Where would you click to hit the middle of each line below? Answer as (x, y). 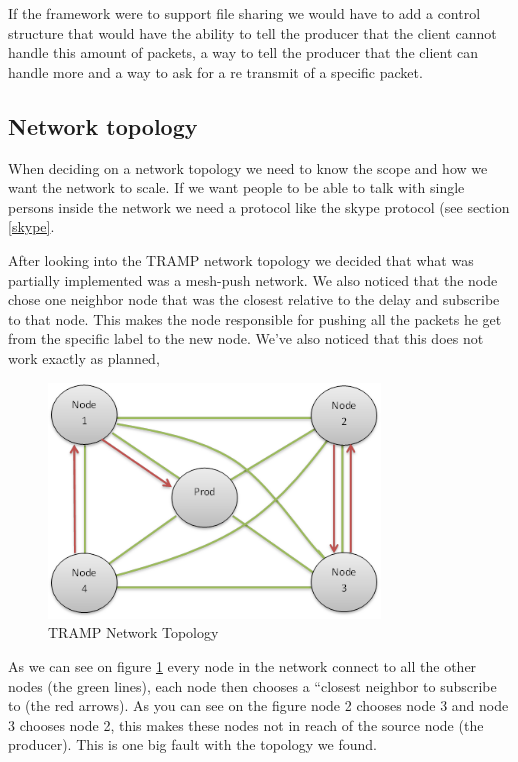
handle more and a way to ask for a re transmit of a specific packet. (215, 71)
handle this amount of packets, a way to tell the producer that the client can (243, 52)
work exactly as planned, (84, 357)
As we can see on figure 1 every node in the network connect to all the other (242, 665)
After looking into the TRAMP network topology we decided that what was (241, 259)
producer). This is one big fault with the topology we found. (192, 744)
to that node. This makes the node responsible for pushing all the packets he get (255, 318)
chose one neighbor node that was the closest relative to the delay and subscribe (254, 299)
